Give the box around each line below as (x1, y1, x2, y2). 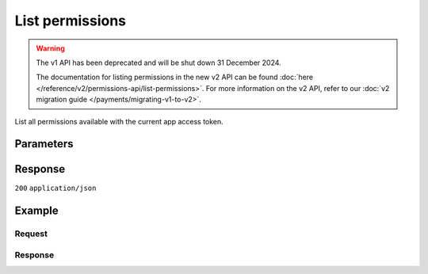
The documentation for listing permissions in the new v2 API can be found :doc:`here (36, 72, 313, 82)
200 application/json (14, 184, 97, 193)
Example (14, 204, 59, 218)
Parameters (14, 137, 74, 150)
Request (14, 228, 48, 239)
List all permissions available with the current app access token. (14, 116, 224, 126)
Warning (36, 44, 65, 53)
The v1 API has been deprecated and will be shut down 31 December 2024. (36, 58, 281, 67)
